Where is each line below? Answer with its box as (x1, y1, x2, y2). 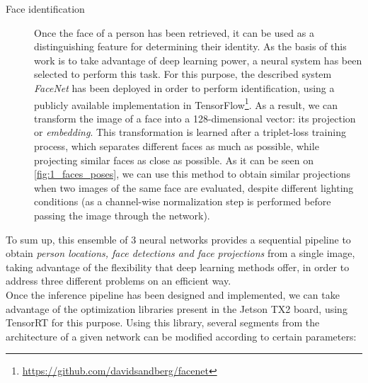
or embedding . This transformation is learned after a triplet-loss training (34, 125, 346, 139)
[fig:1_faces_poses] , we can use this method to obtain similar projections (34, 166, 351, 181)
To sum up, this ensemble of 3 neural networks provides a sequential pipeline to (6, 231, 351, 246)
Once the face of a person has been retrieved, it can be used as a (34, 25, 314, 40)
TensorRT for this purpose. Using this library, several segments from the (6, 315, 320, 330)
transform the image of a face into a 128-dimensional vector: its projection (34, 110, 356, 125)
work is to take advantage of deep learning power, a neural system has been (34, 52, 362, 67)
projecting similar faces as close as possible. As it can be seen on (34, 152, 314, 167)
